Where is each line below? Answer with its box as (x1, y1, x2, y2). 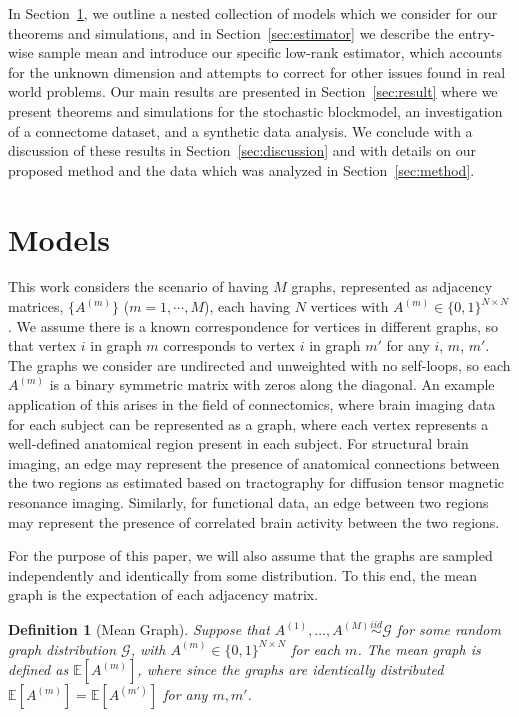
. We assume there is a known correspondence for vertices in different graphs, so (8, 315, 498, 336)
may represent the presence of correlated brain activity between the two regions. (8, 511, 500, 532)
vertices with (310, 296, 389, 317)
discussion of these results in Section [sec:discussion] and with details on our (8, 140, 476, 161)
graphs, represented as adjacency (291, 276, 493, 297)
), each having (204, 296, 290, 317)
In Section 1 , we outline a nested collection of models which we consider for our (8, 3, 498, 23)
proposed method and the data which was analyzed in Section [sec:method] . (8, 159, 475, 180)
